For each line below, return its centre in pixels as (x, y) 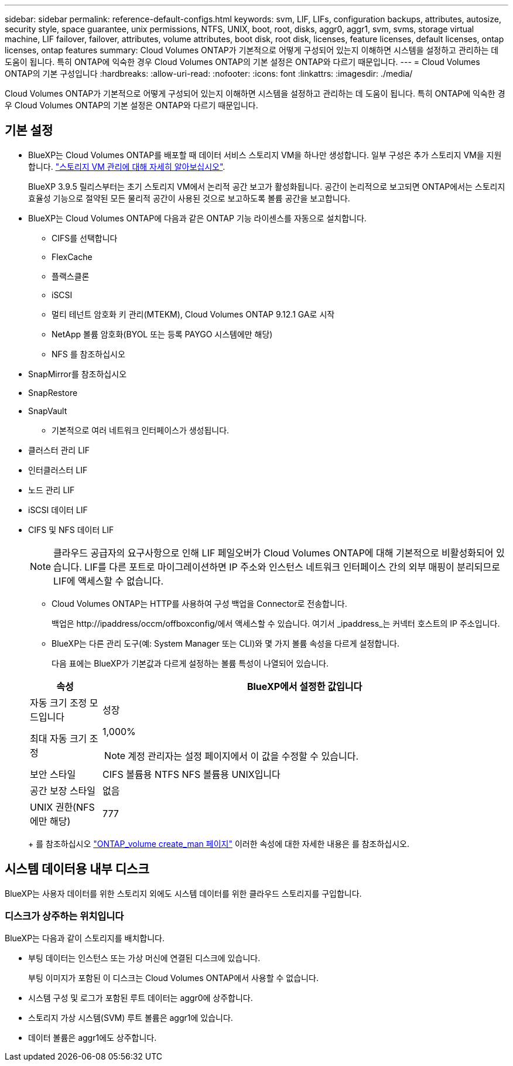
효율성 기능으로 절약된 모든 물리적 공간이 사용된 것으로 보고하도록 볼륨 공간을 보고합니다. (189, 198)
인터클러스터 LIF (58, 470)
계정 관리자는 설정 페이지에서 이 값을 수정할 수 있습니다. (243, 756)
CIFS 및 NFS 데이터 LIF (71, 529)
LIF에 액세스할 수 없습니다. (109, 581)
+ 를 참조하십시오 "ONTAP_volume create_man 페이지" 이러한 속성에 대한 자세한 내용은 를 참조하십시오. (219, 843)
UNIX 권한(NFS (62, 807)
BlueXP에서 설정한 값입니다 (305, 686)
